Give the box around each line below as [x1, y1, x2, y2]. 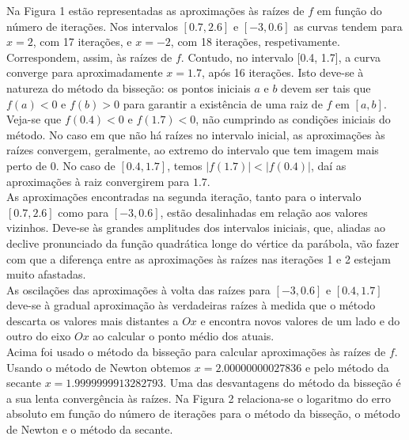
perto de [6, 157, 47, 173]
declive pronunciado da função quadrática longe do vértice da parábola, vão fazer [6, 234, 400, 251]
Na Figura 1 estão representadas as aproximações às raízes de [6, 2, 305, 18]
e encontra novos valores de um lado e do [200, 312, 400, 328]
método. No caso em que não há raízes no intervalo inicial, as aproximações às [6, 126, 385, 142]
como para [58, 203, 109, 220]
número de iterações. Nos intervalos [6, 17, 178, 34]
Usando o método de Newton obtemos [6, 358, 191, 375]
